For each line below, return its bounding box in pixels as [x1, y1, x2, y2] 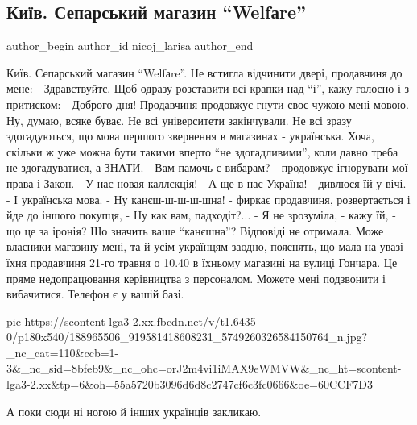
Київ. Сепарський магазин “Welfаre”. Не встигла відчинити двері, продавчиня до [6, 64, 403, 81]
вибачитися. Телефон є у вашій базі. [6, 285, 184, 302]
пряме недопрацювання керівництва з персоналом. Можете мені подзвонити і [6, 269, 386, 286]
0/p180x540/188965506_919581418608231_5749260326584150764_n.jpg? [6, 328, 368, 345]
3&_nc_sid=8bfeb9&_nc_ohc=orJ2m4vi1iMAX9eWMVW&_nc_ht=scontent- [6, 360, 402, 377]
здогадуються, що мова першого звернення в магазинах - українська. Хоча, [6, 127, 374, 144]
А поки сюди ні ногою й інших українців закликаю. [6, 402, 262, 419]
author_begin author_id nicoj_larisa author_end [6, 37, 254, 54]
